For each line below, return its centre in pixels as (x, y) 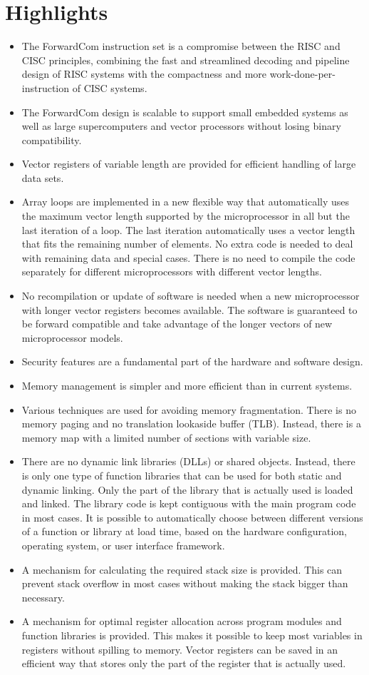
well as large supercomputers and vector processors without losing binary (181, 126)
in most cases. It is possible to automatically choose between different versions (192, 517)
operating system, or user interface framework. (123, 545)
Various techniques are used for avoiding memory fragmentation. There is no (189, 409)
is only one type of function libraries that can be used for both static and (182, 475)
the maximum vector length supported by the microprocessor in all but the (186, 216)
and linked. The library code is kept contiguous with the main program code (189, 503)
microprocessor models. (72, 337)
